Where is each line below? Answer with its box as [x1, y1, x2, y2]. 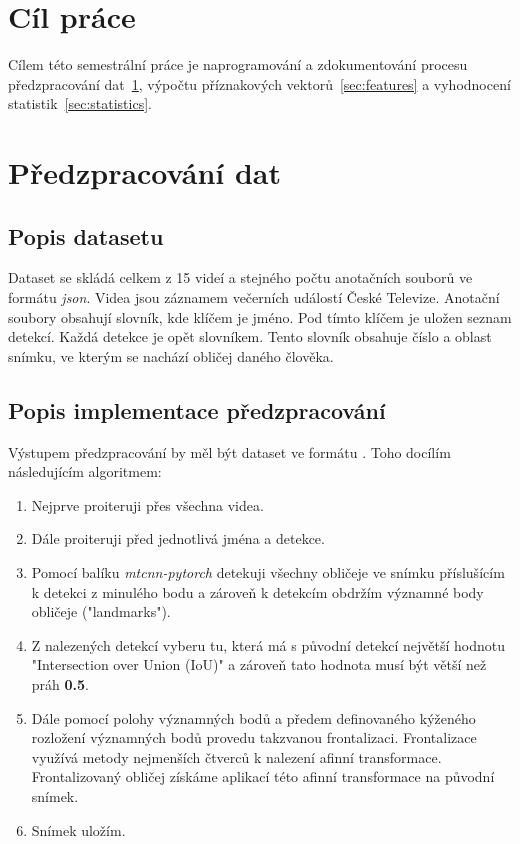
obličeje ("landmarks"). [31, 601, 171, 622]
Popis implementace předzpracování [8, 394, 386, 425]
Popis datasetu [8, 220, 164, 251]
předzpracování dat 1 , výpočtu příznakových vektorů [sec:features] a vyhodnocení [8, 73, 511, 94]
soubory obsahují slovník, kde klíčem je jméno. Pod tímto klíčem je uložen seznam [8, 306, 512, 327]
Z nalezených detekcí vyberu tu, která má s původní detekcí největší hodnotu [31, 634, 505, 655]
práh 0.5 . [31, 674, 89, 694]
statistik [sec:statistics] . [8, 93, 152, 114]
